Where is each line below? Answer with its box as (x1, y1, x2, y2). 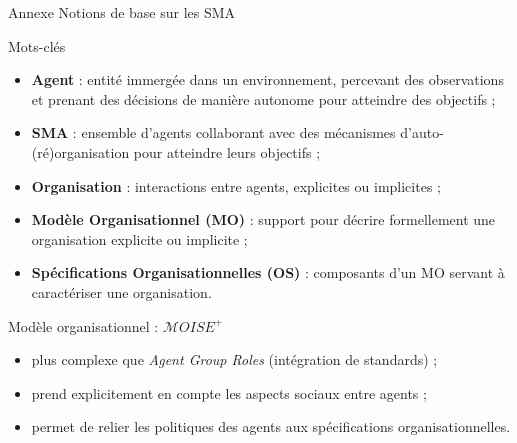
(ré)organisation (31, 141, 130, 162)
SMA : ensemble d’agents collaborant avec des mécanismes (31, 122, 396, 143)
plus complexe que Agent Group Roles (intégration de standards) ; (31, 349, 438, 370)
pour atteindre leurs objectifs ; (133, 141, 321, 162)
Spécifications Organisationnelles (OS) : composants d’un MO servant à (31, 262, 505, 283)
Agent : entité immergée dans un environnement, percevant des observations (31, 69, 504, 90)
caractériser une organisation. (31, 281, 212, 302)
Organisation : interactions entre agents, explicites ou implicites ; (31, 175, 441, 196)
